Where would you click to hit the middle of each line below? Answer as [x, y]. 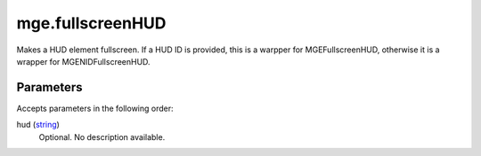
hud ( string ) [38, 125]
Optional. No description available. [102, 136]
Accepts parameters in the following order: [95, 108]
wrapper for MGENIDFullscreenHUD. [83, 61]
